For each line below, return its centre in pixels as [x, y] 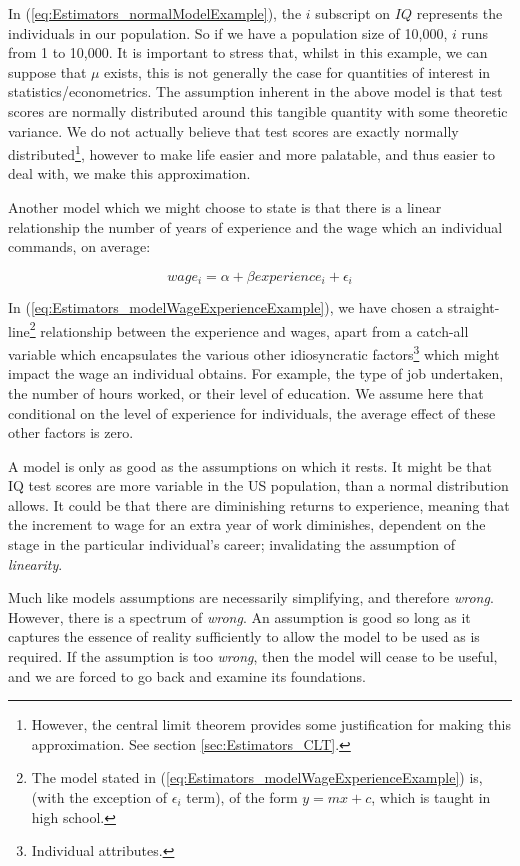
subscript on [353, 13]
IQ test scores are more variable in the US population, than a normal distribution [258, 485]
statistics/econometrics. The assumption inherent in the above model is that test [255, 91]
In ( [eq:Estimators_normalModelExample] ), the [155, 13]
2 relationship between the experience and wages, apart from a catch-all [249, 329]
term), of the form [242, 797]
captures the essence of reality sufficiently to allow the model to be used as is [244, 636]
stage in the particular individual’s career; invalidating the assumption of [231, 544]
